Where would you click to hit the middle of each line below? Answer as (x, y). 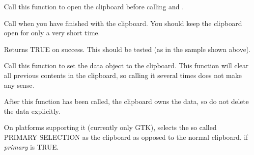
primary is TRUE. (31, 146)
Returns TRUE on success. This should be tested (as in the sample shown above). (127, 49)
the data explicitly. (32, 111)
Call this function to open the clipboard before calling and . (94, 6)
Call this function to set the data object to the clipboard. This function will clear (126, 65)
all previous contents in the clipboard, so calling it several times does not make (123, 75)
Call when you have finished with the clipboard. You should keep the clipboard (123, 23)
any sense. (19, 85)
